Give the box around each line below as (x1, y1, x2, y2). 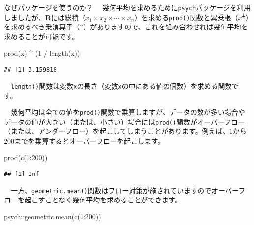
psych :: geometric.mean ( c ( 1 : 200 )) (4, 211, 101, 221)
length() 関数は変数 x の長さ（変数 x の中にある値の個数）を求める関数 (11, 80, 232, 91)
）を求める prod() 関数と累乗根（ (134, 12, 238, 22)
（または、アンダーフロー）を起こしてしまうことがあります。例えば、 (4, 126, 229, 136)
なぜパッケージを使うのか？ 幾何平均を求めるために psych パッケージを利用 (4, 2, 251, 12)
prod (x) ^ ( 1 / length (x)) (4, 48, 80, 58)
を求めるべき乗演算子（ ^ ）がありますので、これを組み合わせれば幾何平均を (4, 22, 248, 32)
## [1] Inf (4, 171, 39, 178)
